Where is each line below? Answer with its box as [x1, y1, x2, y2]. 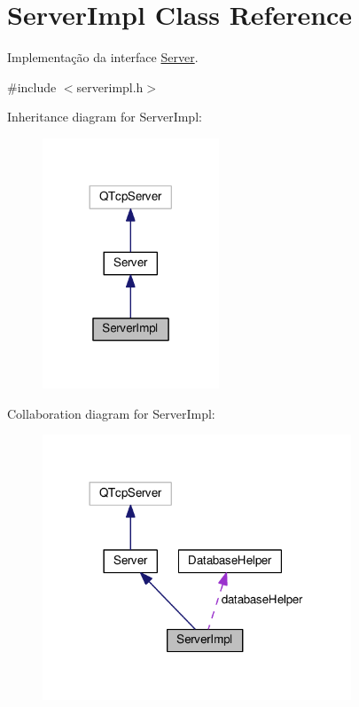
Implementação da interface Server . [7, 48, 199, 67]
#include [7, 77, 57, 96]
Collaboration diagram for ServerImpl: [7, 404, 215, 422]
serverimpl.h [76, 77, 144, 96]
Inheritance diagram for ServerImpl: [7, 107, 202, 126]
